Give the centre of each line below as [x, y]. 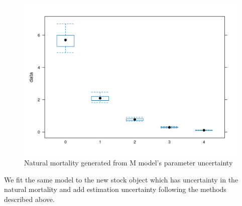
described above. [29, 199]
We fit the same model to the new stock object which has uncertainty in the [121, 179]
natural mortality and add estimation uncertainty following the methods [115, 189]
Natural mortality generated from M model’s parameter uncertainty [129, 163]
